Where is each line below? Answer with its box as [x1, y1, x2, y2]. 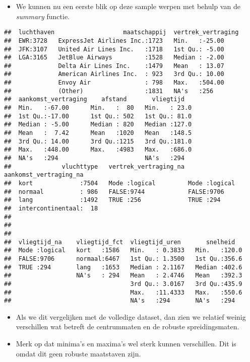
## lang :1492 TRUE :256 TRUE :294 [4, 196, 221, 204]
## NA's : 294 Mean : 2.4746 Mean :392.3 [4, 272, 242, 279]
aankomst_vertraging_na [4, 171, 84, 179]
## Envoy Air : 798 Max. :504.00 [4, 79, 224, 87]
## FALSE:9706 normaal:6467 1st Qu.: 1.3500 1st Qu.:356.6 [4, 255, 242, 262]
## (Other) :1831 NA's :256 [4, 87, 214, 95]
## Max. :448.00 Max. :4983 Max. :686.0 [4, 146, 192, 154]
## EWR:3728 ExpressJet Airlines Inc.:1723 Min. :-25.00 [4, 37, 224, 44]
